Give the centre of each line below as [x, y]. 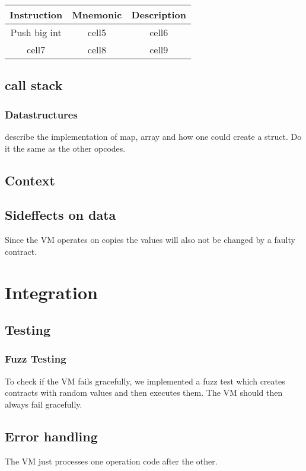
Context [30, 180]
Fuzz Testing [36, 359]
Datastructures [41, 114]
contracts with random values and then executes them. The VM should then [144, 392]
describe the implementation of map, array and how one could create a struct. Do [153, 136]
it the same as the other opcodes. [65, 148]
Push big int [36, 32]
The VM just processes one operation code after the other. [111, 461]
